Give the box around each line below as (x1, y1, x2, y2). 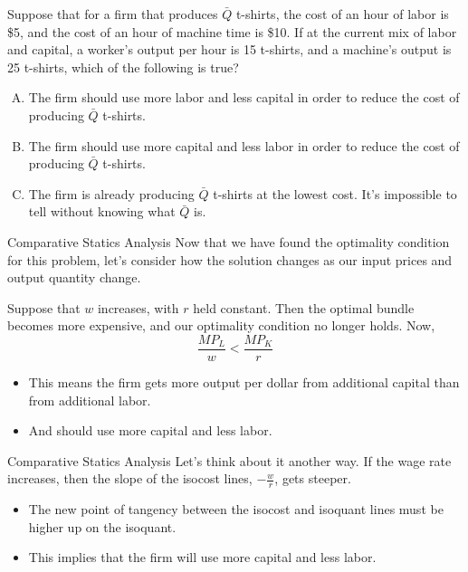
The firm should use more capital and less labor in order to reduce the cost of (28, 136, 460, 155)
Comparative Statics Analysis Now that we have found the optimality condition (7, 232, 450, 251)
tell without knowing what (28, 202, 176, 221)
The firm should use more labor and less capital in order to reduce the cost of (28, 88, 460, 107)
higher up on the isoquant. (28, 517, 177, 536)
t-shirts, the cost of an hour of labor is (235, 5, 449, 23)
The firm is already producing (28, 184, 195, 203)
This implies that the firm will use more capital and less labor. (28, 548, 377, 567)
